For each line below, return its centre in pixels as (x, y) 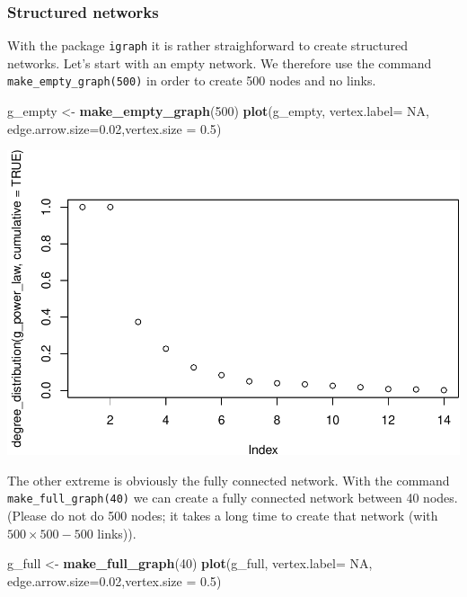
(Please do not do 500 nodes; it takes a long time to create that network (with (223, 515)
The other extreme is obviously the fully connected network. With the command (229, 480)
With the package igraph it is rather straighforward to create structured (208, 45)
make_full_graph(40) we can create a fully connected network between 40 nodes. (233, 498)
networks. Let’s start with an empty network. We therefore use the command (220, 62)
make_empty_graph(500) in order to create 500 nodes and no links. (192, 80)
